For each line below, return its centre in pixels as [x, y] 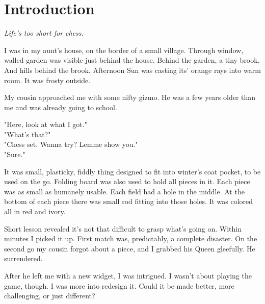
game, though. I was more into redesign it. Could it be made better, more [119, 285]
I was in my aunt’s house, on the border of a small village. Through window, [124, 50]
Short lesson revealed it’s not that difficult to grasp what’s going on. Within [123, 228]
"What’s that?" [28, 134]
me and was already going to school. [61, 107]
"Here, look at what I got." [46, 124]
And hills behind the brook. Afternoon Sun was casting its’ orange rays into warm [132, 70]
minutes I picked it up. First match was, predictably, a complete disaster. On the [131, 238]
